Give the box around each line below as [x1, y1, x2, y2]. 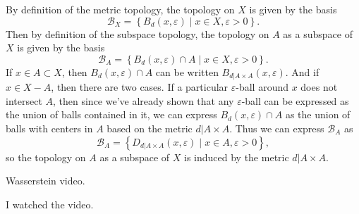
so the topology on [6, 149, 86, 164]
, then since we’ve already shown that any [53, 93, 234, 108]
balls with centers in [6, 121, 93, 136]
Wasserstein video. [6, 173, 85, 188]
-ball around [236, 80, 288, 94]
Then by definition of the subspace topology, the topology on [6, 26, 269, 41]
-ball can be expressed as [241, 93, 349, 108]
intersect [6, 93, 42, 108]
